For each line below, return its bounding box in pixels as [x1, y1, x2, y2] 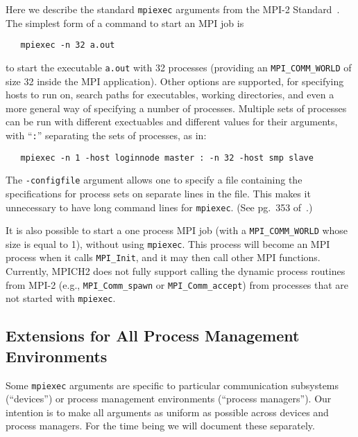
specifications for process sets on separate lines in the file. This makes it [6, 186, 311, 200]
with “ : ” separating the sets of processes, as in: [6, 127, 207, 142]
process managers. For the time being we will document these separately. [6, 418, 315, 433]
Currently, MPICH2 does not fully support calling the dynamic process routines [6, 264, 346, 278]
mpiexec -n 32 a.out [20, 40, 115, 51]
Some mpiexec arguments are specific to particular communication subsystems [6, 377, 339, 392]
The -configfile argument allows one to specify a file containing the [6, 172, 302, 187]
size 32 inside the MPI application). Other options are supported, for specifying [6, 73, 344, 88]
